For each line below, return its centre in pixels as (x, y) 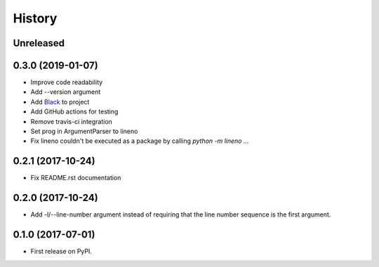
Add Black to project (60, 102)
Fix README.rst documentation (76, 178)
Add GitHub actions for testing (74, 111)
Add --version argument (66, 92)
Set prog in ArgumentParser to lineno (84, 131)
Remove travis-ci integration (71, 121)
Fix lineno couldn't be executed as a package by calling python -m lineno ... (140, 141)
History (35, 18)
